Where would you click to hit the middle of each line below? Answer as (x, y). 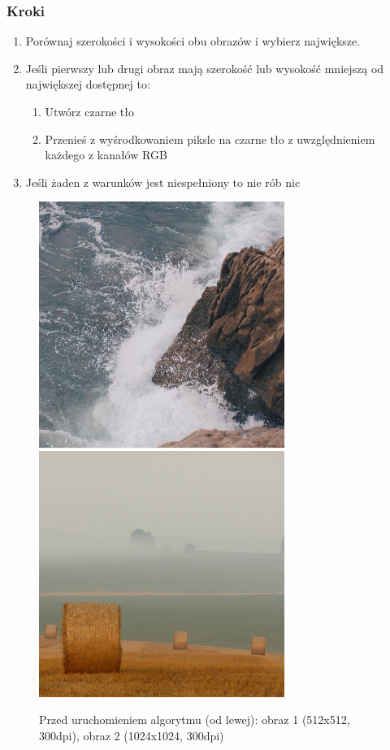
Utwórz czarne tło (89, 111)
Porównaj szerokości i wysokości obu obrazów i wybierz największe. (193, 41)
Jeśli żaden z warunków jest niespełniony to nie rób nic (163, 182)
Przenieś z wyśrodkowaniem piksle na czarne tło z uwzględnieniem (210, 139)
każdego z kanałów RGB (106, 155)
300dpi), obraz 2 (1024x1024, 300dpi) (132, 735)
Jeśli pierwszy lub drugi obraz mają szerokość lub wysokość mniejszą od (205, 68)
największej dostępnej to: (88, 84)
